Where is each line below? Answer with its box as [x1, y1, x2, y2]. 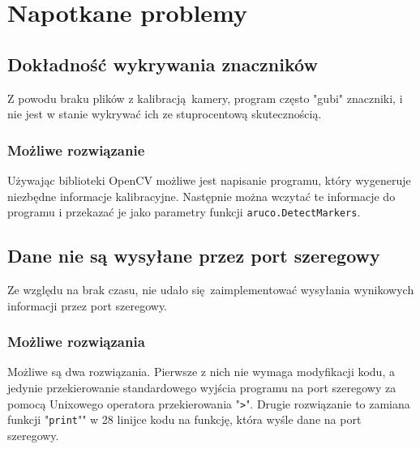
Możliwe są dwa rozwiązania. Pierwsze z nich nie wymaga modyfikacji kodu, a [7, 363, 395, 380]
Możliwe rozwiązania [7, 331, 145, 352]
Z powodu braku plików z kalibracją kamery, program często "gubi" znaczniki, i [7, 89, 403, 106]
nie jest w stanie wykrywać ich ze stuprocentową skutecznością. [7, 105, 322, 122]
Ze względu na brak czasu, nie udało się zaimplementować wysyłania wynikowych [7, 281, 414, 298]
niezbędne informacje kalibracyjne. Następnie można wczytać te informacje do [7, 187, 396, 204]
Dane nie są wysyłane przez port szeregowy [7, 243, 380, 268]
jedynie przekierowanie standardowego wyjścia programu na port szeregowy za [7, 379, 396, 396]
